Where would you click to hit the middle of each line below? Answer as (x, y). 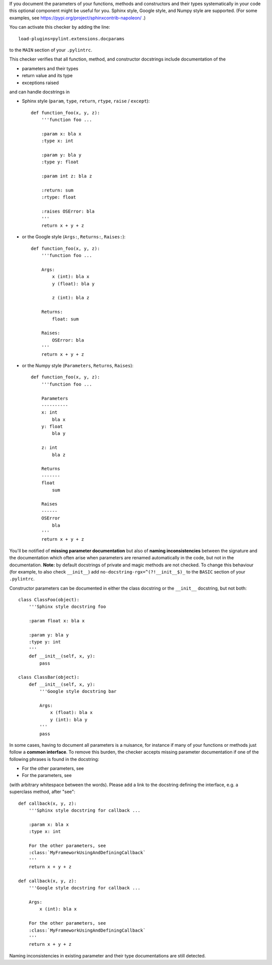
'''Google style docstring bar (78, 691)
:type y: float (60, 162)
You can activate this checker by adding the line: (60, 27)
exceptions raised (40, 83)
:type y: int (45, 642)
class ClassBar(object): (49, 677)
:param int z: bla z (66, 176)
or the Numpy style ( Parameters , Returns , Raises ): (78, 365)
